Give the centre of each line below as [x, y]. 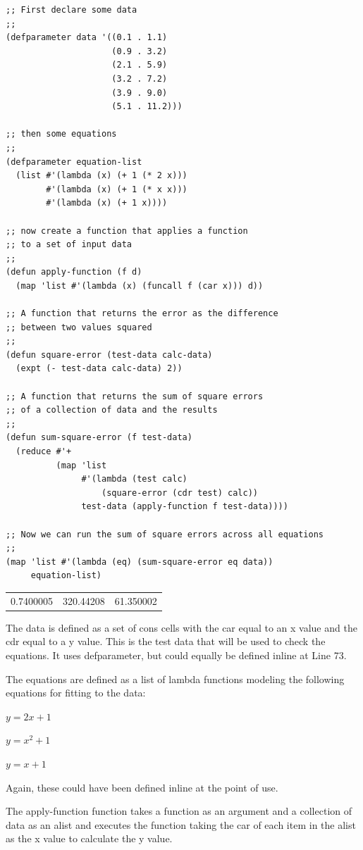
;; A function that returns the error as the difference [142, 314]
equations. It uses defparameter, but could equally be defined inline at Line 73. [176, 655]
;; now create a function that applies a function [127, 231]
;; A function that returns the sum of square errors [135, 396]
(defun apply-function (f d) [74, 272]
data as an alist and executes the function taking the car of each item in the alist [181, 824]
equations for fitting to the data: [76, 693]
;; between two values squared [79, 327]
